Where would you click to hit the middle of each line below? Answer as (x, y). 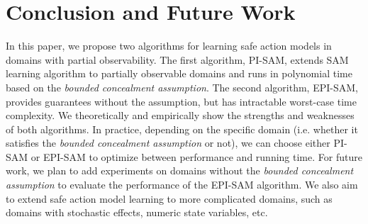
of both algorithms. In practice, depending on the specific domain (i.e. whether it (182, 129)
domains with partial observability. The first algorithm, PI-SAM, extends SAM (177, 59)
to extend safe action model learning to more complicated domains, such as (169, 198)
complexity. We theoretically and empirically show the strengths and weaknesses (180, 115)
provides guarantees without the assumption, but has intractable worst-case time (181, 101)
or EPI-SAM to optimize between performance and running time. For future (196, 156)
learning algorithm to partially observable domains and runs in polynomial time (179, 73)
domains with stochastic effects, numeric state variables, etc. (137, 212)
